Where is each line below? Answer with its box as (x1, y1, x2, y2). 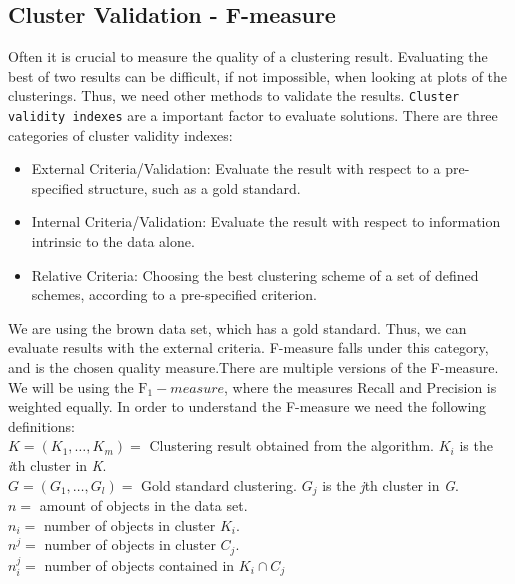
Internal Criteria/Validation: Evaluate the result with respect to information (31, 211, 501, 232)
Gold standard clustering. (141, 474, 297, 495)
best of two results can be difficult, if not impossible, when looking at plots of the (8, 65, 508, 86)
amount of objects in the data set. (39, 495, 248, 516)
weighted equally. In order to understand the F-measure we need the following (8, 396, 487, 417)
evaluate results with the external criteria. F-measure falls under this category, (8, 337, 489, 358)
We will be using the (8, 376, 134, 397)
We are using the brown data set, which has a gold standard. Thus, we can (8, 317, 467, 338)
